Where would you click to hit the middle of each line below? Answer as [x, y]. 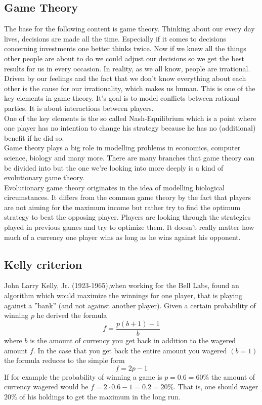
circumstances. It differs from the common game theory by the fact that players [128, 197]
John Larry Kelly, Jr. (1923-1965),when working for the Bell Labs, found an [122, 285]
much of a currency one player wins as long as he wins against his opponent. [122, 237]
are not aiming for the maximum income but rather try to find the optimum [122, 207]
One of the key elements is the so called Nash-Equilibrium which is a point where [130, 118]
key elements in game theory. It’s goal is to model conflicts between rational [122, 98]
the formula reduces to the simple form [64, 360]
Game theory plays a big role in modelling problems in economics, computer [122, 148]
